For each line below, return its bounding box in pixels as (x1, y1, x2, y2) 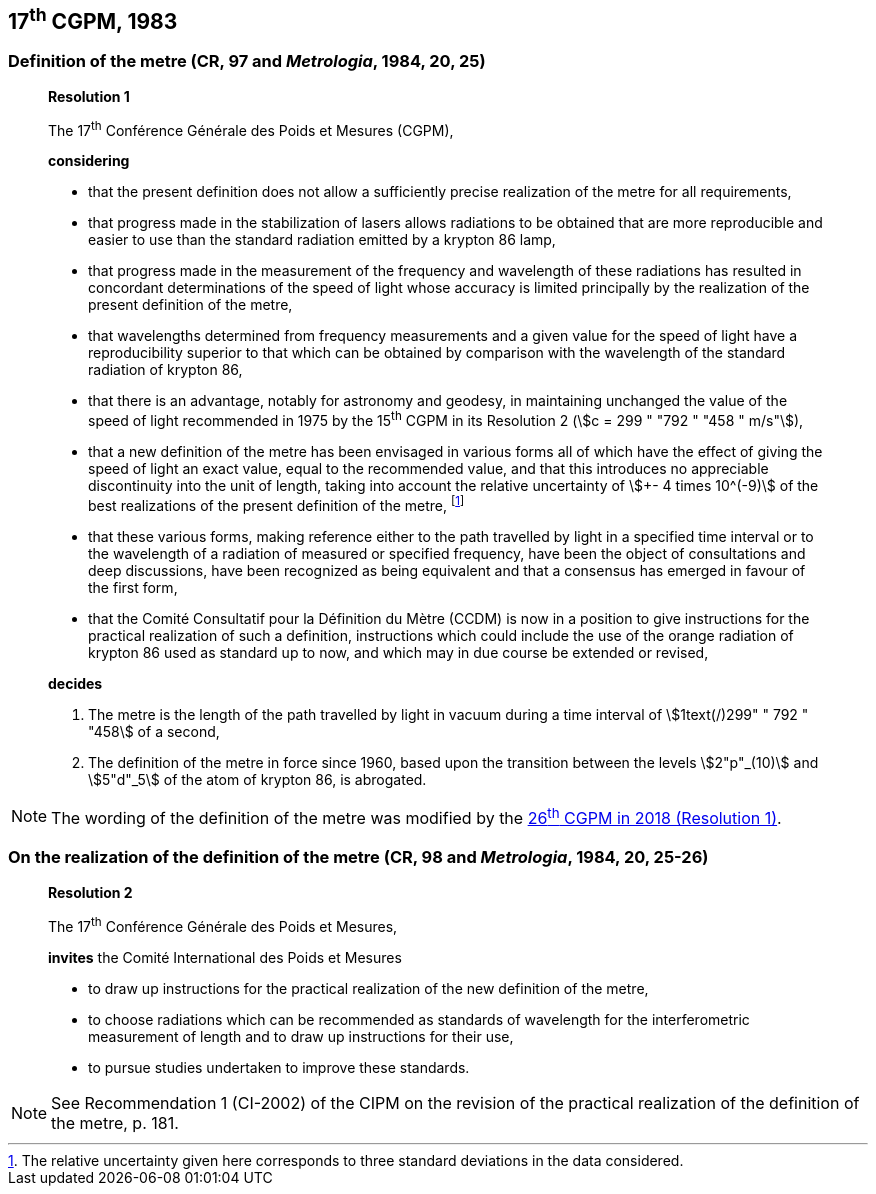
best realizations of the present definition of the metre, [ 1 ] (88, 494, 465, 514)
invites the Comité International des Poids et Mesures (48, 948, 402, 966)
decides (48, 674, 103, 692)
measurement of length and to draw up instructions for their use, (88, 1027, 514, 1045)
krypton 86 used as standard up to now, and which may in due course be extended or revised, (88, 643, 709, 661)
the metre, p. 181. (51, 1112, 179, 1133)
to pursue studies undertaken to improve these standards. (88, 1058, 470, 1076)
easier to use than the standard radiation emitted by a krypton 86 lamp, (88, 231, 556, 249)
